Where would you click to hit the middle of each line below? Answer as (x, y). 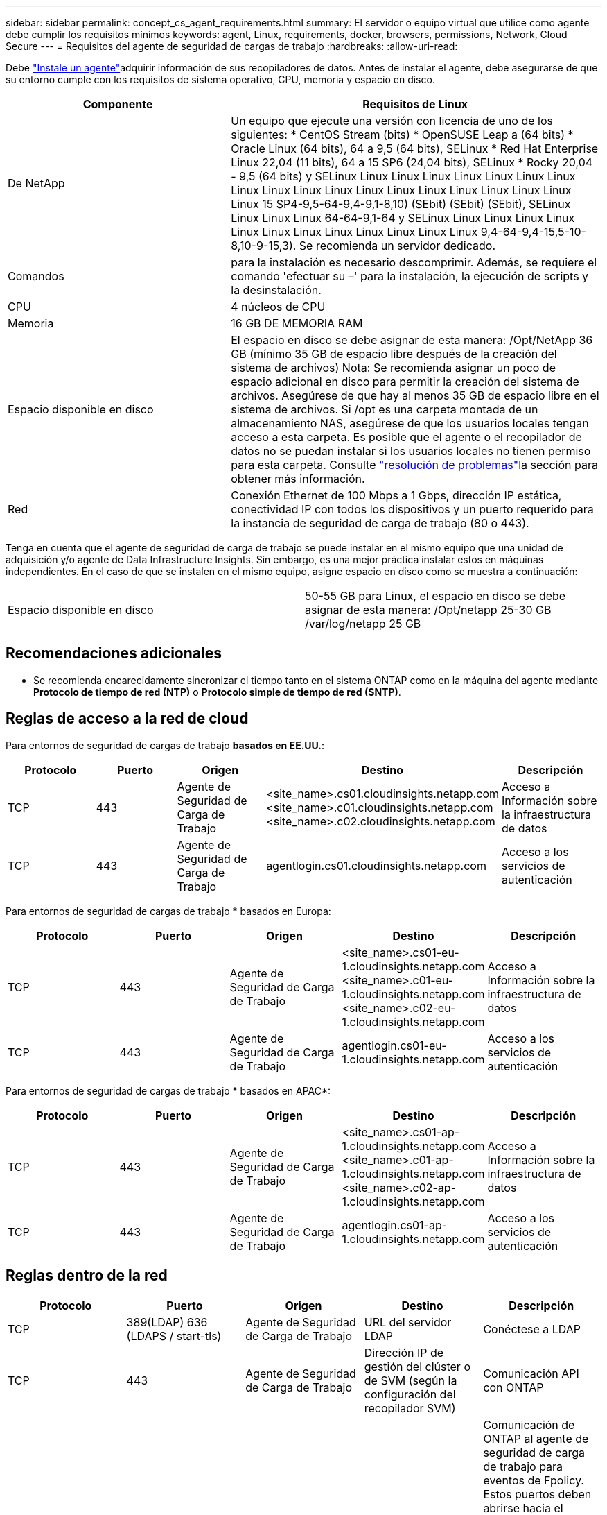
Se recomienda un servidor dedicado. (397, 246)
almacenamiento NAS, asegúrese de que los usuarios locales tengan (410, 423)
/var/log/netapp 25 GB (363, 624)
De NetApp (36, 183)
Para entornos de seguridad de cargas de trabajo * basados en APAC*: (168, 1090)
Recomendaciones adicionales (114, 653)
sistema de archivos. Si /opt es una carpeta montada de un (385, 409)
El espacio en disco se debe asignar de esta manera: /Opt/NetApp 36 (412, 340)
